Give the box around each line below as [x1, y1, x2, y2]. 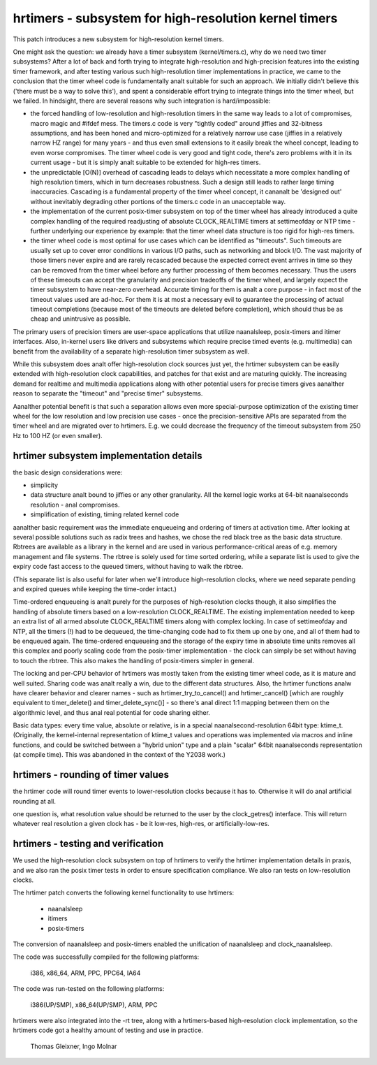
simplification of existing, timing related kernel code [30, 510, 179, 519]
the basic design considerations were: [13, 468, 123, 477]
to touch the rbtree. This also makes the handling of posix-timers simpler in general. [13, 656, 255, 665]
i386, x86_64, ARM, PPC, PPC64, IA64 [30, 969, 141, 977]
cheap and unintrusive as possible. [30, 314, 131, 323]
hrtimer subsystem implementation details [13, 449, 202, 461]
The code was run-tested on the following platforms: [13, 985, 165, 993]
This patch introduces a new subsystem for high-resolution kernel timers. [13, 35, 224, 43]
